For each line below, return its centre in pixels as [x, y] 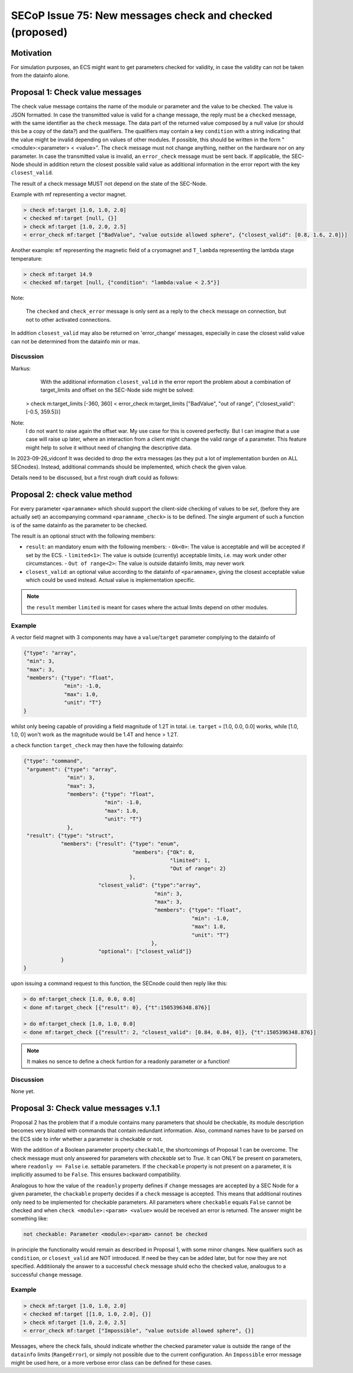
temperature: [27, 259]
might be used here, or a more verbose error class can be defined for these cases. [111, 1363]
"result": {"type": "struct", [71, 835]
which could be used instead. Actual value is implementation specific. [111, 580]
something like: [30, 1219]
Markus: [21, 368]
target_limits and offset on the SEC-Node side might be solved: [117, 390]
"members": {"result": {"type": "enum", [120, 844]
